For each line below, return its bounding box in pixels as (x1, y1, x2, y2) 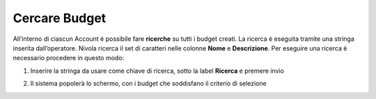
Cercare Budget (13, 10, 107, 26)
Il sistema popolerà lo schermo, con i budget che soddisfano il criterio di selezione (30, 80, 267, 88)
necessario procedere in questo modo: (13, 54, 125, 62)
